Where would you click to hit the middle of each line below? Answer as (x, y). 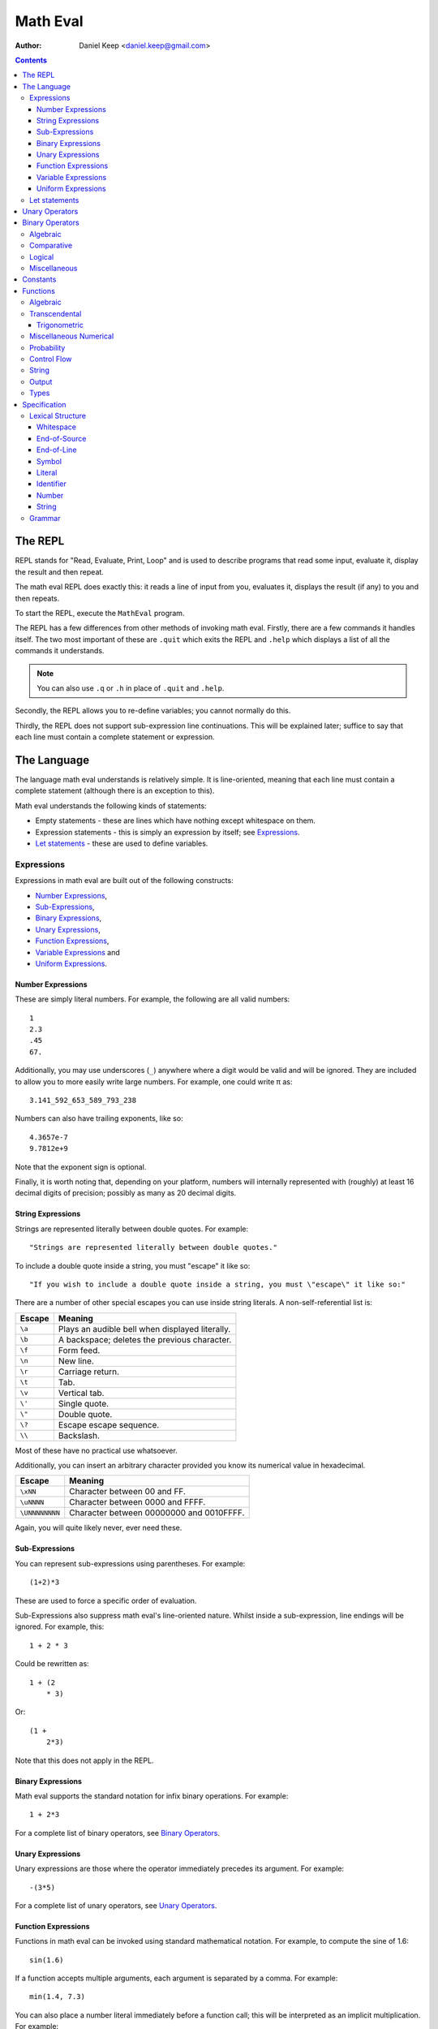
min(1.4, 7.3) (57, 1997)
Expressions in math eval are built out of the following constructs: (125, 881)
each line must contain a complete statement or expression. (115, 737)
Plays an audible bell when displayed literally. (144, 1329)
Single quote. (84, 1403)
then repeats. (37, 598)
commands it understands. (60, 651)
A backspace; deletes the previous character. (145, 1339)
